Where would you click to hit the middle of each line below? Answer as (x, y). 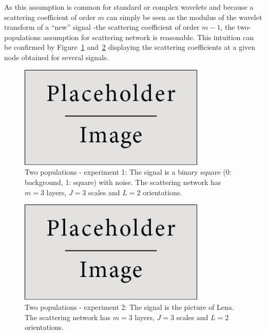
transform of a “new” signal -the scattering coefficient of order (102, 27)
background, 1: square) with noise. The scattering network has (123, 182)
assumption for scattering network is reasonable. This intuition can (148, 37)
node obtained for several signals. (56, 57)
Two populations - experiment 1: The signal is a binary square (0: (128, 172)
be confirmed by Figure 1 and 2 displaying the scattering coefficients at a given (130, 47)
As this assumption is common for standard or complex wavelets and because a (129, 7)
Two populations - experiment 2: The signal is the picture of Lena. (129, 307)
